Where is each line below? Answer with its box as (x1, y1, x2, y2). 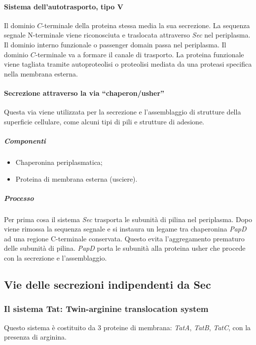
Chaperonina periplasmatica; (15, 156, 103, 167)
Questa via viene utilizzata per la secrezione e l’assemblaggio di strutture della (4, 107, 241, 117)
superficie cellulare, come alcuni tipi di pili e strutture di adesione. (4, 116, 205, 126)
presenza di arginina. (4, 332, 67, 342)
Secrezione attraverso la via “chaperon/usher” (4, 87, 165, 98)
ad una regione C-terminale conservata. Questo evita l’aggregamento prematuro (4, 233, 245, 243)
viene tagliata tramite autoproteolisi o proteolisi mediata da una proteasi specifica (4, 59, 252, 69)
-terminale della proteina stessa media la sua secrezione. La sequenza (42, 20, 250, 30)
